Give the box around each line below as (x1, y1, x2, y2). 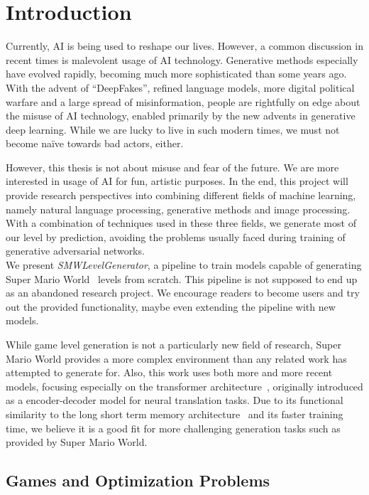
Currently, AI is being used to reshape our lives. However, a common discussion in (6, 38, 363, 53)
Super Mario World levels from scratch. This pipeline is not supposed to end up (6, 271, 358, 286)
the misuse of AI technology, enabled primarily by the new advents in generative (6, 108, 356, 123)
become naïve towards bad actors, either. (6, 136, 184, 151)
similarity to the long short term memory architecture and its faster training (6, 406, 343, 421)
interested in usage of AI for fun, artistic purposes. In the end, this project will (6, 174, 348, 188)
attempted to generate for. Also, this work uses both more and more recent (6, 365, 333, 380)
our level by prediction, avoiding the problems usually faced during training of (6, 229, 346, 244)
